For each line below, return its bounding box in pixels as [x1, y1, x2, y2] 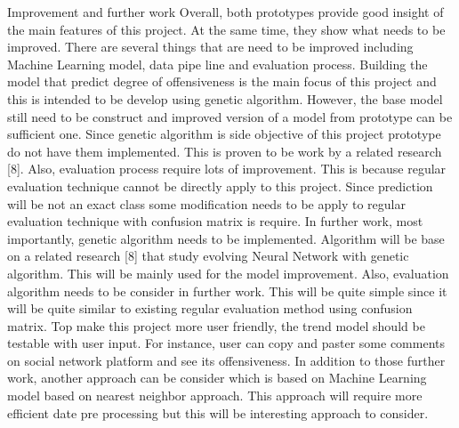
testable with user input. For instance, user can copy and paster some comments [7, 334, 446, 352]
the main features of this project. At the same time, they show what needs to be [7, 20, 446, 38]
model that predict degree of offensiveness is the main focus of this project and [7, 72, 437, 91]
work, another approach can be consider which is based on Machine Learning [7, 368, 427, 387]
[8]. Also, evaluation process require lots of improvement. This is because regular [7, 159, 447, 178]
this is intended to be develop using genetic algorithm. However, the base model [7, 89, 443, 108]
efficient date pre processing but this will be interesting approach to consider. [7, 403, 429, 422]
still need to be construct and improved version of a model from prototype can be [7, 107, 453, 125]
